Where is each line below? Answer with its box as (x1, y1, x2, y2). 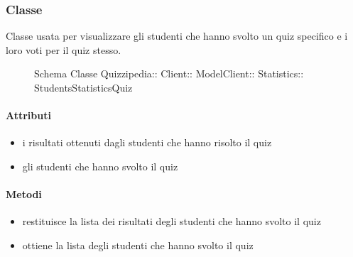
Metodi (6, 187, 42, 202)
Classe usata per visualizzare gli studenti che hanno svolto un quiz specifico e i (6, 28, 348, 43)
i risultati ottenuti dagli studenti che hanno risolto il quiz (22, 135, 272, 150)
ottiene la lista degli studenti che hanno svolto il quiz (22, 237, 254, 252)
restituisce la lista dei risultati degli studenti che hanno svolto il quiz (22, 214, 321, 229)
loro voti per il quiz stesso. (6, 42, 121, 57)
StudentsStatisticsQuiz (34, 80, 133, 94)
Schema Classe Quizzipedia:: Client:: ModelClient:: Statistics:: (34, 66, 304, 81)
